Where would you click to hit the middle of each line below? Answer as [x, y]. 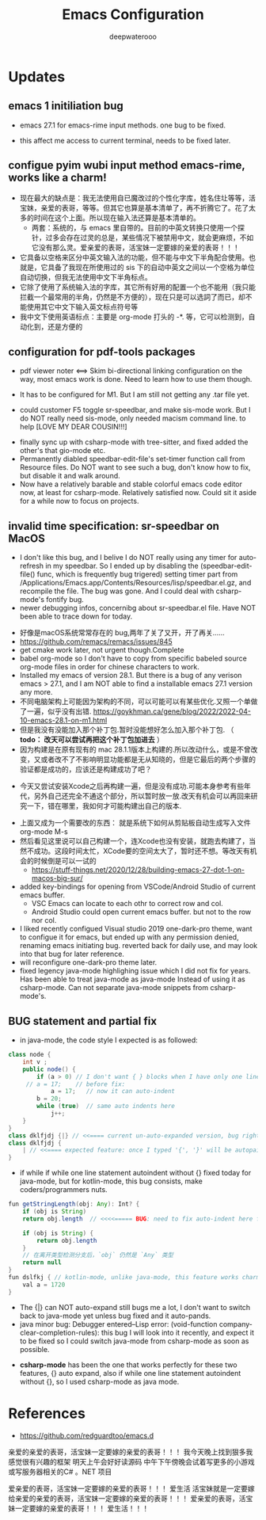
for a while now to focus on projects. [79, 501]
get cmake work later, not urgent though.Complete [102, 650]
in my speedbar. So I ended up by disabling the [122, 566]
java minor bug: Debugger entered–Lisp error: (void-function [118, 1324]
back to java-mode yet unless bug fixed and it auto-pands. [115, 1316]
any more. [36, 692]
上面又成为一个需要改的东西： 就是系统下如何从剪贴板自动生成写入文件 [135, 823]
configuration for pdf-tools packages [102, 351]
